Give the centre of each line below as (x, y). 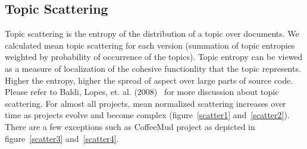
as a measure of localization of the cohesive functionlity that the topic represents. (153, 68)
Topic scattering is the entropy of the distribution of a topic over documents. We (152, 34)
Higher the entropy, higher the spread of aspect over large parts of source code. (149, 80)
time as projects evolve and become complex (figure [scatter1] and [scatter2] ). (147, 115)
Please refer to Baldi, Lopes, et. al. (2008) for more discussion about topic (142, 92)
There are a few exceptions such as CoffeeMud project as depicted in (130, 126)
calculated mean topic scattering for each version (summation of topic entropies (150, 45)
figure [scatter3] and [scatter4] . (62, 138)
